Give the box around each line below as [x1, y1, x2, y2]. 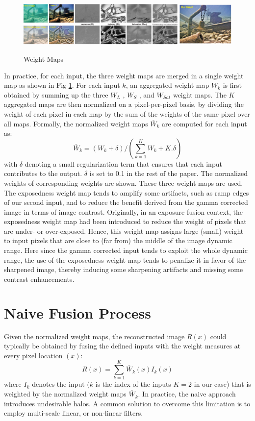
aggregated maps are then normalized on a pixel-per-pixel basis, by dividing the [4, 99, 244, 109]
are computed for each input [162, 118, 247, 128]
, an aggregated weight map [126, 80, 209, 90]
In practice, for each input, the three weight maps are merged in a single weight [4, 70, 244, 80]
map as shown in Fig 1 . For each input [4, 80, 120, 90]
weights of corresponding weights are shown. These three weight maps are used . [4, 177, 243, 188]
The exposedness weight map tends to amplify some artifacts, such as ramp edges [4, 187, 249, 198]
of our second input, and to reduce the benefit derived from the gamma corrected [4, 197, 248, 207]
